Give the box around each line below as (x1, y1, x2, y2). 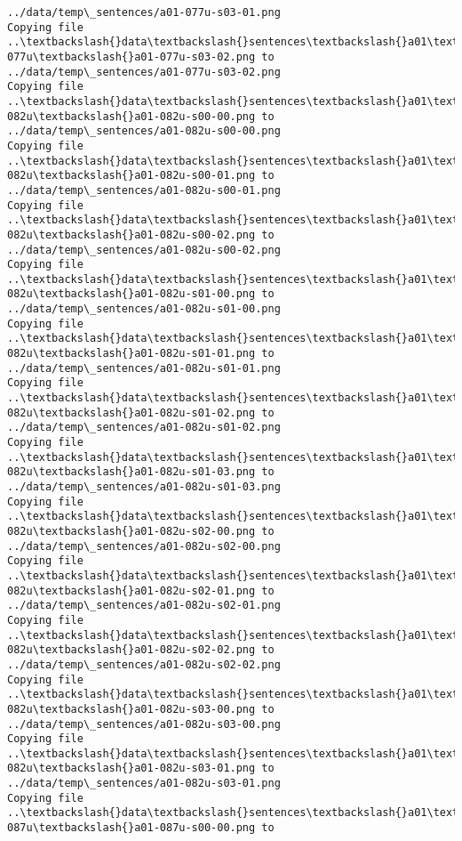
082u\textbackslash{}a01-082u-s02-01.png (7, 584, 256, 597)
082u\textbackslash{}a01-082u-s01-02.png (7, 406, 256, 419)
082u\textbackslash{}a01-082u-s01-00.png (7, 287, 256, 301)
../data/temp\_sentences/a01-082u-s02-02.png (7, 658, 281, 671)
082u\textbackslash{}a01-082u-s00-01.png (7, 169, 256, 182)
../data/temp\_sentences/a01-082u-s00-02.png (7, 243, 281, 256)
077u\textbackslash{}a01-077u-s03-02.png (7, 50, 256, 63)
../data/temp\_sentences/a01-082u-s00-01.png (7, 183, 281, 197)
